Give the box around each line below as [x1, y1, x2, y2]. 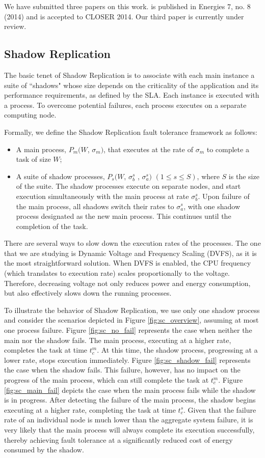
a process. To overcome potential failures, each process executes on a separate [4, 99, 247, 110]
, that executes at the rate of [103, 144, 193, 154]
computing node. [4, 109, 57, 120]
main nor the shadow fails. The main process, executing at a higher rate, [4, 334, 231, 345]
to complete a [206, 144, 249, 154]
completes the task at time [4, 345, 88, 355]
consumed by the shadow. [4, 444, 84, 455]
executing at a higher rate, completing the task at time [4, 404, 176, 415]
